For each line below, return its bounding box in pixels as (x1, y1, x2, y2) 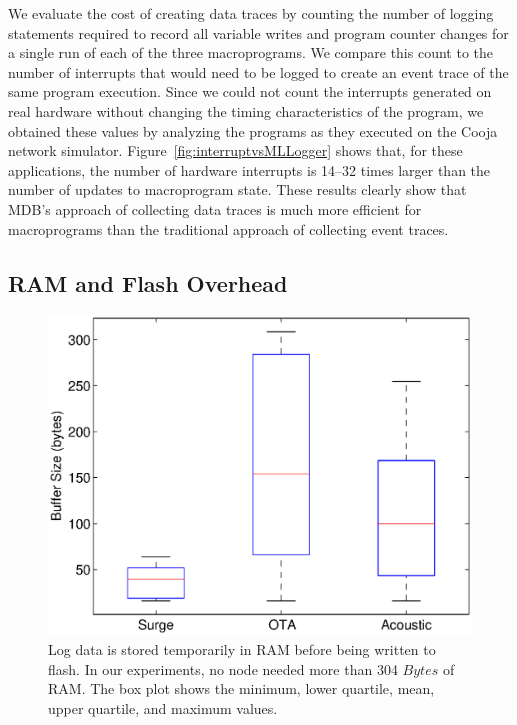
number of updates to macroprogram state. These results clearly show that (8, 179, 467, 200)
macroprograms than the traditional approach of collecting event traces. (8, 218, 449, 239)
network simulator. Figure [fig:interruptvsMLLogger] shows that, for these (8, 140, 463, 161)
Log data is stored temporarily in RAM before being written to (48, 638, 436, 659)
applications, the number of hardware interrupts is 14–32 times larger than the (8, 159, 491, 180)
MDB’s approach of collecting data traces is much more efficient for (8, 198, 422, 219)
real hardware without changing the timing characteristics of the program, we (8, 100, 484, 121)
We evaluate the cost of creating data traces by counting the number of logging (8, 3, 494, 23)
